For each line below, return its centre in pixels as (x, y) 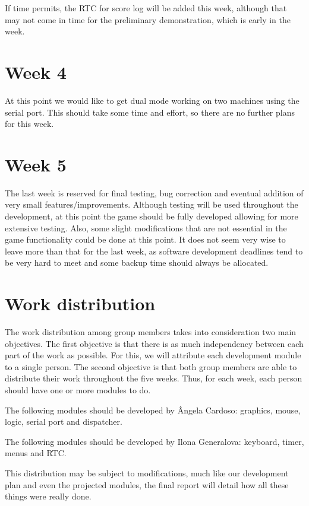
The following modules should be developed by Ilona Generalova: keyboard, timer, (154, 441)
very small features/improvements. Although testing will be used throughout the (152, 204)
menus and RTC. (36, 453)
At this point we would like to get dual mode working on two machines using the (152, 100)
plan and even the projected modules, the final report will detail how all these (147, 484)
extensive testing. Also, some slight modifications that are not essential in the (146, 227)
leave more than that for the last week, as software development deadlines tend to (154, 251)
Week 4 (36, 71)
